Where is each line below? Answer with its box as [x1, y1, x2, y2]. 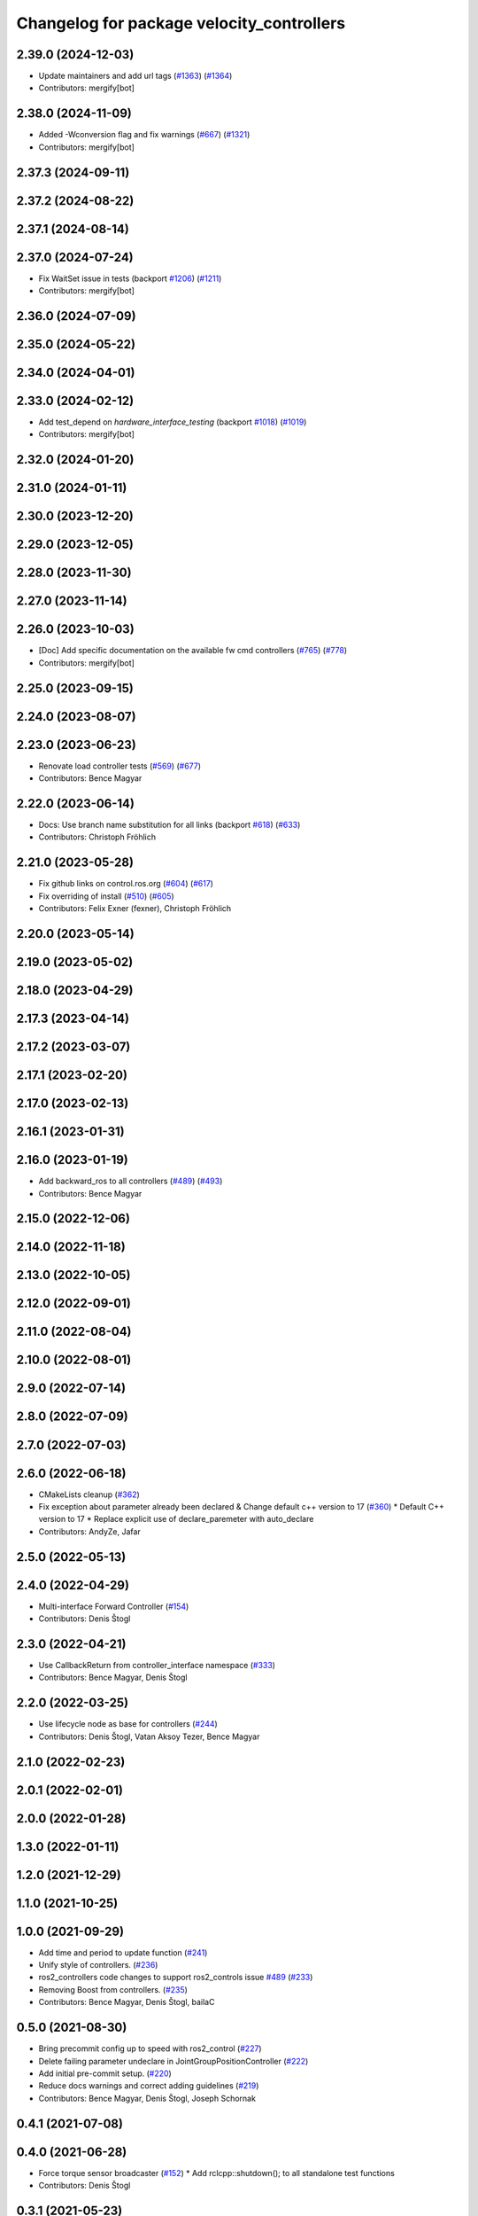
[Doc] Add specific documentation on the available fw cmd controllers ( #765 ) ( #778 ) [38, 645, 348, 656]
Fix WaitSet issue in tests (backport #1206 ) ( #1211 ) [38, 273, 222, 284]
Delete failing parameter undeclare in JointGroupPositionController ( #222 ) [38, 2056, 309, 2066]
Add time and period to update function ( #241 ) [38, 1947, 208, 1958]
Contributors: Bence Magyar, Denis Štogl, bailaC [38, 1997, 215, 2008]
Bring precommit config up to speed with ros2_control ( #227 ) [38, 2043, 262, 2054]
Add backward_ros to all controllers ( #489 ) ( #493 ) [38, 1175, 223, 1187]
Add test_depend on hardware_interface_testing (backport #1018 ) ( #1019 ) [38, 417, 307, 427]
